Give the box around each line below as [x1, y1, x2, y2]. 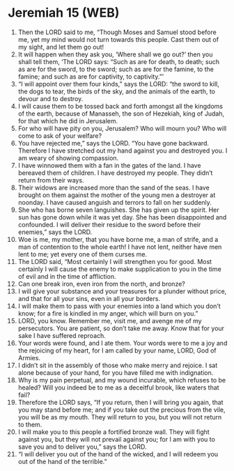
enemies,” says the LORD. [17, 228, 93, 236]
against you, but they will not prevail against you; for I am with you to [17, 435, 215, 443]
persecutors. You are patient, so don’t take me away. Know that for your [17, 324, 225, 332]
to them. [17, 420, 42, 428]
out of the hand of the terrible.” [17, 457, 107, 465]
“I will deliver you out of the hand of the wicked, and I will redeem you [17, 449, 219, 458]
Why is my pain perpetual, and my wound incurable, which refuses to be [17, 376, 226, 384]
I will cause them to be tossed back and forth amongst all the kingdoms [17, 102, 224, 110]
